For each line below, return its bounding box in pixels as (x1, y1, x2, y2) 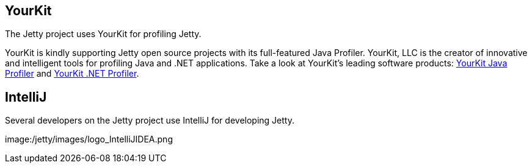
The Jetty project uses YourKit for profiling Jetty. (5, 29, 202, 40)
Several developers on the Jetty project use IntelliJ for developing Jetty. (5, 115, 294, 126)
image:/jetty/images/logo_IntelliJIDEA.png (5, 134, 173, 145)
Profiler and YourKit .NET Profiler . (5, 68, 139, 79)
